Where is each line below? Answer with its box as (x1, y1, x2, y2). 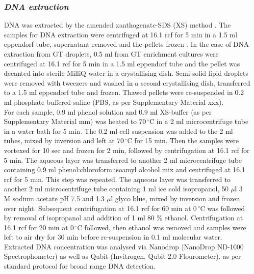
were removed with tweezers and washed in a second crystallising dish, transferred (4, 77, 251, 88)
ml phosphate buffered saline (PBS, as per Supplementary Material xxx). (4, 96, 224, 107)
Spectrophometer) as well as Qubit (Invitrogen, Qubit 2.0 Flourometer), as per (4, 251, 241, 261)
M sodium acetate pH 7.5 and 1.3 (4, 193, 105, 203)
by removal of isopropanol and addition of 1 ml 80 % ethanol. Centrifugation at (4, 213, 243, 223)
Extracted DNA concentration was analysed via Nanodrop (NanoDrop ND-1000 (4, 241, 244, 251)
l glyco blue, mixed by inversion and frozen (111, 193, 240, 203)
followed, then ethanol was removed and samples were (84, 222, 246, 232)
